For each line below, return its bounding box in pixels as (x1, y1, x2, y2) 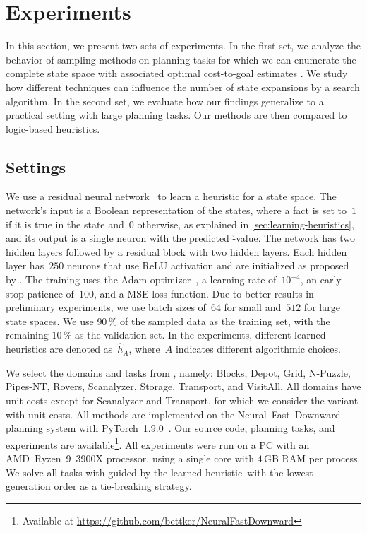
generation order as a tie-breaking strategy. (6, 479, 192, 493)
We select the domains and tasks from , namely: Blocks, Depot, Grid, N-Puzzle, (6, 365, 351, 380)
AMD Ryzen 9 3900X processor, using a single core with (6, 451, 254, 466)
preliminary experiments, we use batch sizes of (6, 300, 206, 315)
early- (320, 272, 345, 287)
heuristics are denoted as (6, 341, 113, 356)
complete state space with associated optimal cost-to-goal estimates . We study (6, 66, 348, 81)
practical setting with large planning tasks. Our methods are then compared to (6, 107, 347, 122)
